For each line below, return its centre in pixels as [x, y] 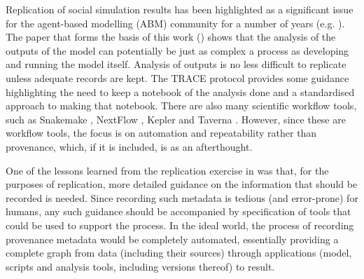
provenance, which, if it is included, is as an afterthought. [129, 146]
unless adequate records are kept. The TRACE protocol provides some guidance [177, 77]
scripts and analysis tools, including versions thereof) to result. [140, 266]
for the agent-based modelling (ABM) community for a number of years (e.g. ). [175, 23]
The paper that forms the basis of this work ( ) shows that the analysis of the [171, 37]
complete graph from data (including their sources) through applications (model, [179, 253]
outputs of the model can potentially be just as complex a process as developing [177, 50]
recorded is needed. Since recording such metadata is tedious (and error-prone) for [182, 197]
